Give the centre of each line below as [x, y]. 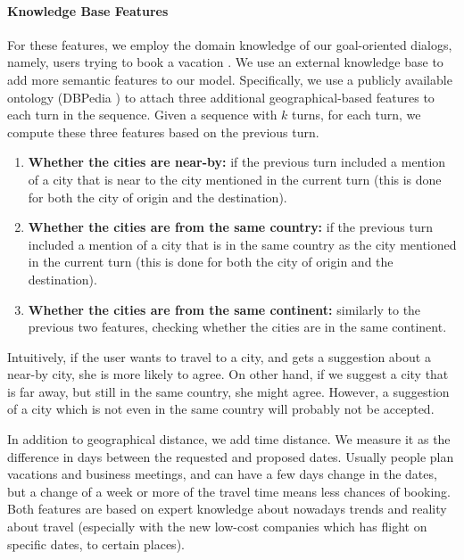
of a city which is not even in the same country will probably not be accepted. [221, 409]
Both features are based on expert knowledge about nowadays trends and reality [227, 509]
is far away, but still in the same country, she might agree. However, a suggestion [228, 391]
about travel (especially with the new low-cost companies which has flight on [217, 527]
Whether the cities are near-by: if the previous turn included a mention [237, 162]
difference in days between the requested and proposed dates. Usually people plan [231, 456]
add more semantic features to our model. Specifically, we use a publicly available [230, 79]
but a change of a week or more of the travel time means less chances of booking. [229, 491]
